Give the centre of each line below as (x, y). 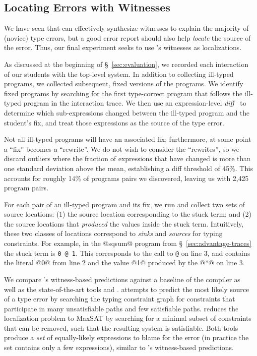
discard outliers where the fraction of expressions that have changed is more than (128, 158)
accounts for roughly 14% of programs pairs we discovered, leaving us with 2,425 (126, 178)
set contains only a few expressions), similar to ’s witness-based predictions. (119, 347)
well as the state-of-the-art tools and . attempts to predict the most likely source (127, 289)
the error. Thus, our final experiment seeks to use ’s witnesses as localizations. (123, 47)
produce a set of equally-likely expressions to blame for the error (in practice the (126, 337)
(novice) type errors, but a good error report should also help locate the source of (128, 37)
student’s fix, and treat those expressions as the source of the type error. (114, 122)
